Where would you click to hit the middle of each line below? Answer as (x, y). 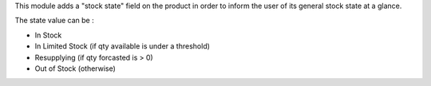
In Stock (48, 35)
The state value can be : (55, 21)
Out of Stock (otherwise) (75, 68)
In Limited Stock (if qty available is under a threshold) (123, 46)
